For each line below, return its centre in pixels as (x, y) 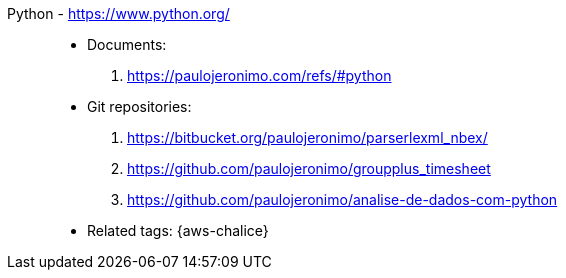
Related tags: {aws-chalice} (178, 230)
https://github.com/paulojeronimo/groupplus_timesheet (309, 168)
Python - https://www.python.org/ (118, 13)
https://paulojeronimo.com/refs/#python (259, 75)
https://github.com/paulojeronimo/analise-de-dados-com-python (342, 199)
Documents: (127, 44)
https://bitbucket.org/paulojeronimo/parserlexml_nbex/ (307, 137)
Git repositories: (139, 106)
